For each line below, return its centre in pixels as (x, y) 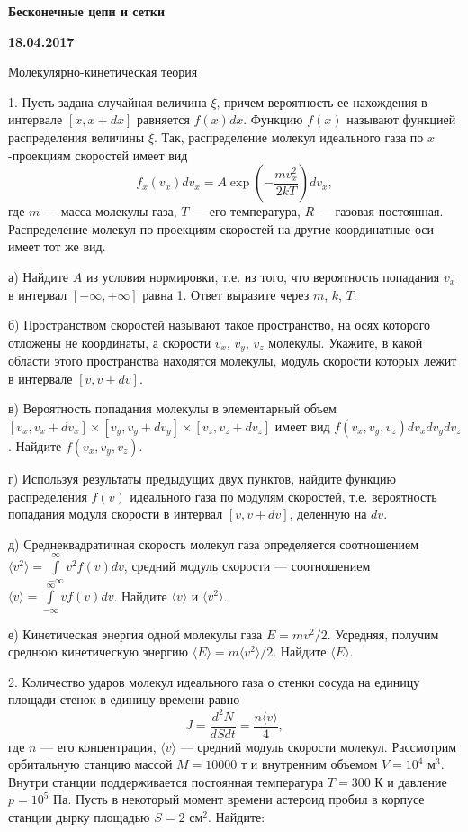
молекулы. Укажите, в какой (346, 342)
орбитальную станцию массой (90, 764)
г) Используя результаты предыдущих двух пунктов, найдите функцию (202, 478)
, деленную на (328, 514)
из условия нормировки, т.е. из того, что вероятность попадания (263, 276)
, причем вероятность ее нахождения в (322, 101)
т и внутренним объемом (310, 764)
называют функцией (401, 119)
